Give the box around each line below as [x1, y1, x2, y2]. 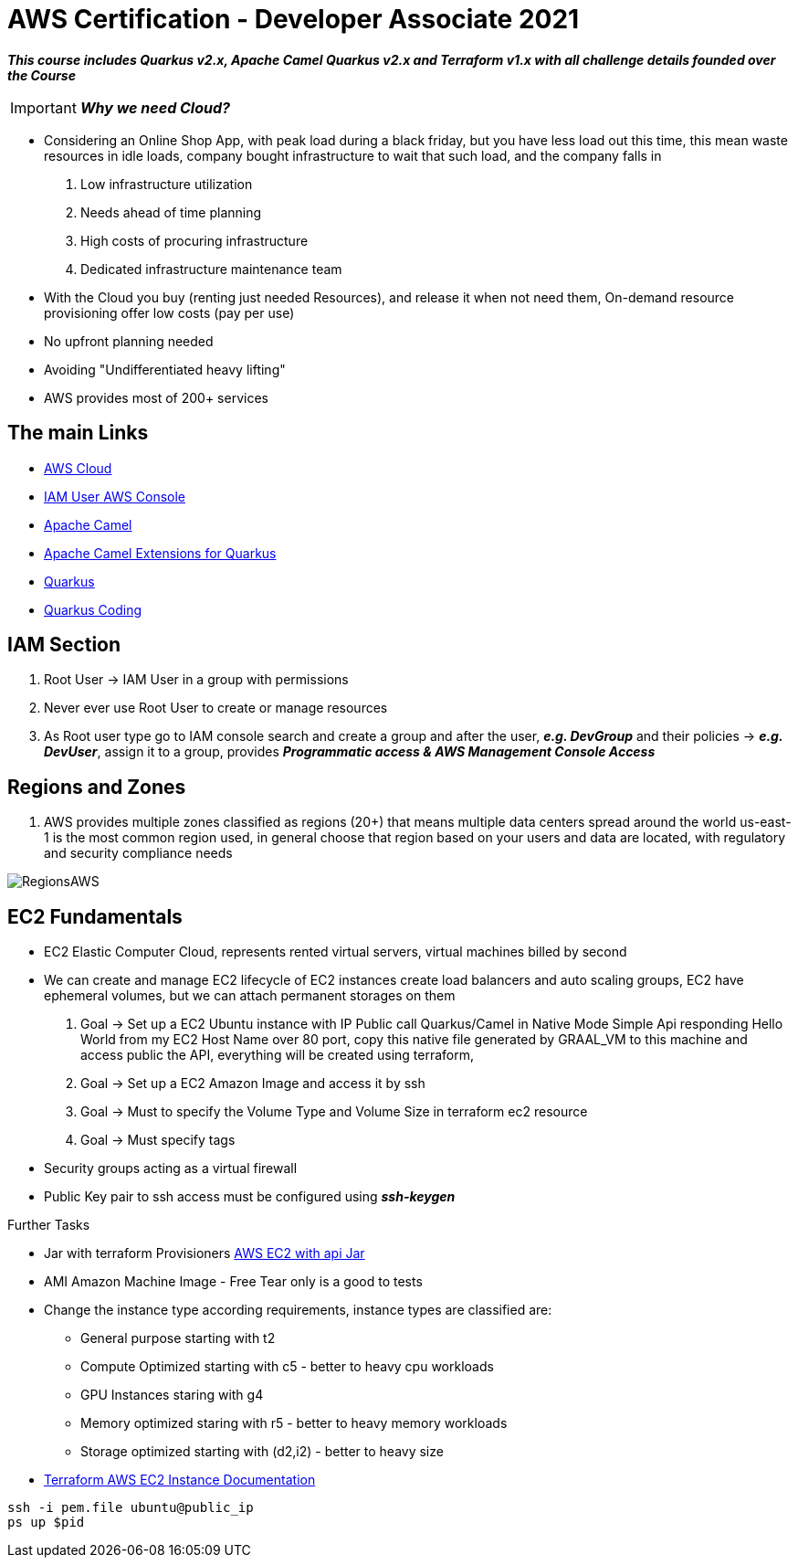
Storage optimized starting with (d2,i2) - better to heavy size [80, 1443, 444, 1460]
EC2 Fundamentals [7, 904, 183, 928]
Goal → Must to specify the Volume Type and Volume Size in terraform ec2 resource [80, 1104, 588, 1120]
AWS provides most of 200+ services [44, 389, 268, 406]
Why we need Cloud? [79, 98, 230, 117]
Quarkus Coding [44, 601, 142, 618]
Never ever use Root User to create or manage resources [44, 700, 388, 716]
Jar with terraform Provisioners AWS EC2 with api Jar [44, 1245, 365, 1262]
